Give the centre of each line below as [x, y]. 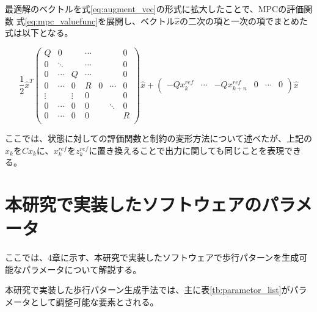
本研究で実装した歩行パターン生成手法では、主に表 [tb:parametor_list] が [148, 290]
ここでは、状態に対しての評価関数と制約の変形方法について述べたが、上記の [158, 138]
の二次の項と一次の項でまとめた [244, 20]
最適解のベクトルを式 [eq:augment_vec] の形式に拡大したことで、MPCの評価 [155, 9]
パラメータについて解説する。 [82, 269]
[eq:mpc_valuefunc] [61, 20]
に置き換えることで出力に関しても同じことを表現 [187, 150]
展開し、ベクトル [141, 20]
